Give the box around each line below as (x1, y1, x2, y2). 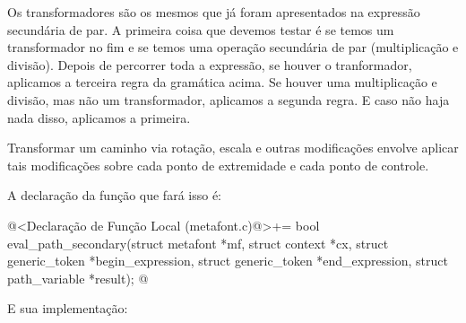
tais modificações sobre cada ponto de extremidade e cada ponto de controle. (7, 155, 429, 174)
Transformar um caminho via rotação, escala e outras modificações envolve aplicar (7, 138, 459, 157)
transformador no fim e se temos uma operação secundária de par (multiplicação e (7, 38, 459, 57)
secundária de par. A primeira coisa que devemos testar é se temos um (7, 20, 394, 39)
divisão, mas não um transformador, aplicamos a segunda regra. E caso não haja (7, 90, 450, 109)
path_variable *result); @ (7, 268, 149, 287)
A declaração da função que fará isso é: (7, 186, 221, 205)
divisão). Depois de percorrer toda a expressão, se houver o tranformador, (7, 55, 412, 74)
